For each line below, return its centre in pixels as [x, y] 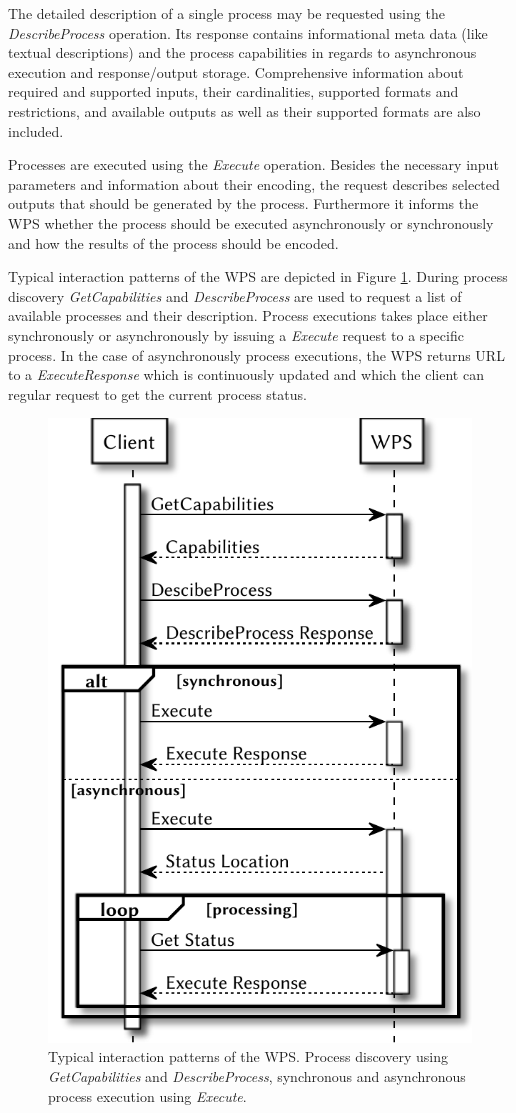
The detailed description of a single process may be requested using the [226, 13]
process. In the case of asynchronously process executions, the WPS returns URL [256, 354]
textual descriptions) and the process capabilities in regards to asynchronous [242, 52]
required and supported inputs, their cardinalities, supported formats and [233, 91]
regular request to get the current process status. [157, 393]
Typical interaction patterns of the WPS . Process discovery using [248, 1056]
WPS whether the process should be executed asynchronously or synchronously [251, 222]
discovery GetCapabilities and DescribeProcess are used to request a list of [235, 295]
